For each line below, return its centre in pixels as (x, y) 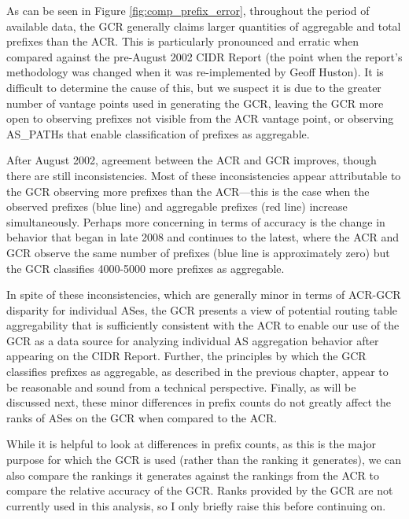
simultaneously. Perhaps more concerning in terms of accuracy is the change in (196, 221)
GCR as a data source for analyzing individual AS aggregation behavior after (193, 340)
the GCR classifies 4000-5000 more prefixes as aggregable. (146, 268)
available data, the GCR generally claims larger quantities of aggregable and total (204, 26)
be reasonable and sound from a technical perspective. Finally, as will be (181, 386)
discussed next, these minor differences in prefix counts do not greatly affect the (199, 402)
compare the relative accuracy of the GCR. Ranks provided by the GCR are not (200, 490)
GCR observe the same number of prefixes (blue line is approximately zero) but (198, 252)
